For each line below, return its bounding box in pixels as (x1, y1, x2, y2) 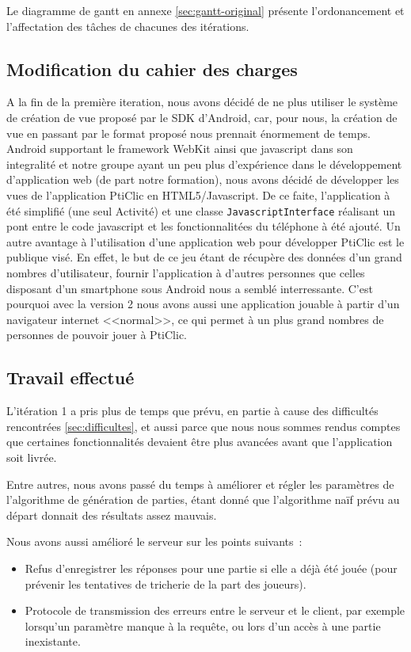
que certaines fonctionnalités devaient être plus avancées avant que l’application (6, 433, 393, 450)
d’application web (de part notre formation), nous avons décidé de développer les (6, 171, 399, 188)
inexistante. (25, 633, 81, 650)
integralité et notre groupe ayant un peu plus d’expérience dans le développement (6, 155, 402, 172)
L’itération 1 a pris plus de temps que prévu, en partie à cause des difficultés (6, 402, 379, 419)
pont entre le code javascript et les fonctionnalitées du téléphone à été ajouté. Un (6, 218, 401, 234)
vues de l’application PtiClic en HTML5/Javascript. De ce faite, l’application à (6, 186, 390, 203)
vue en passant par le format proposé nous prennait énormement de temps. (6, 124, 371, 141)
